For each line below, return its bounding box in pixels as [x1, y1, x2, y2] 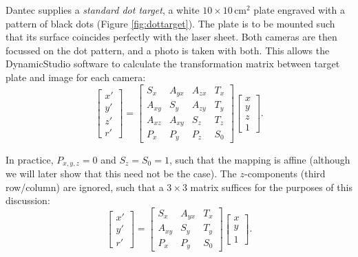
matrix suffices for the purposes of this [190, 179, 352, 194]
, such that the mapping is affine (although [169, 152, 350, 166]
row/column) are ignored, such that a [6, 179, 164, 194]
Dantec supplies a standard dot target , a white [6, 3, 200, 16]
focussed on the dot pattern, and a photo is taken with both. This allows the [6, 43, 330, 57]
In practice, [6, 152, 54, 166]
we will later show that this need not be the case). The [6, 166, 237, 180]
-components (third [244, 166, 326, 180]
